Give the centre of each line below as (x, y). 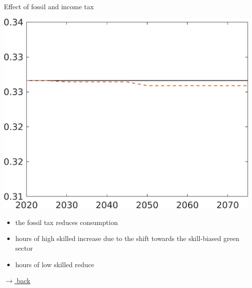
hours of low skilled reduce (55, 264)
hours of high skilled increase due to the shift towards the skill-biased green (127, 238)
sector (24, 248)
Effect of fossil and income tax (49, 6)
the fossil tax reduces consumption (66, 222)
